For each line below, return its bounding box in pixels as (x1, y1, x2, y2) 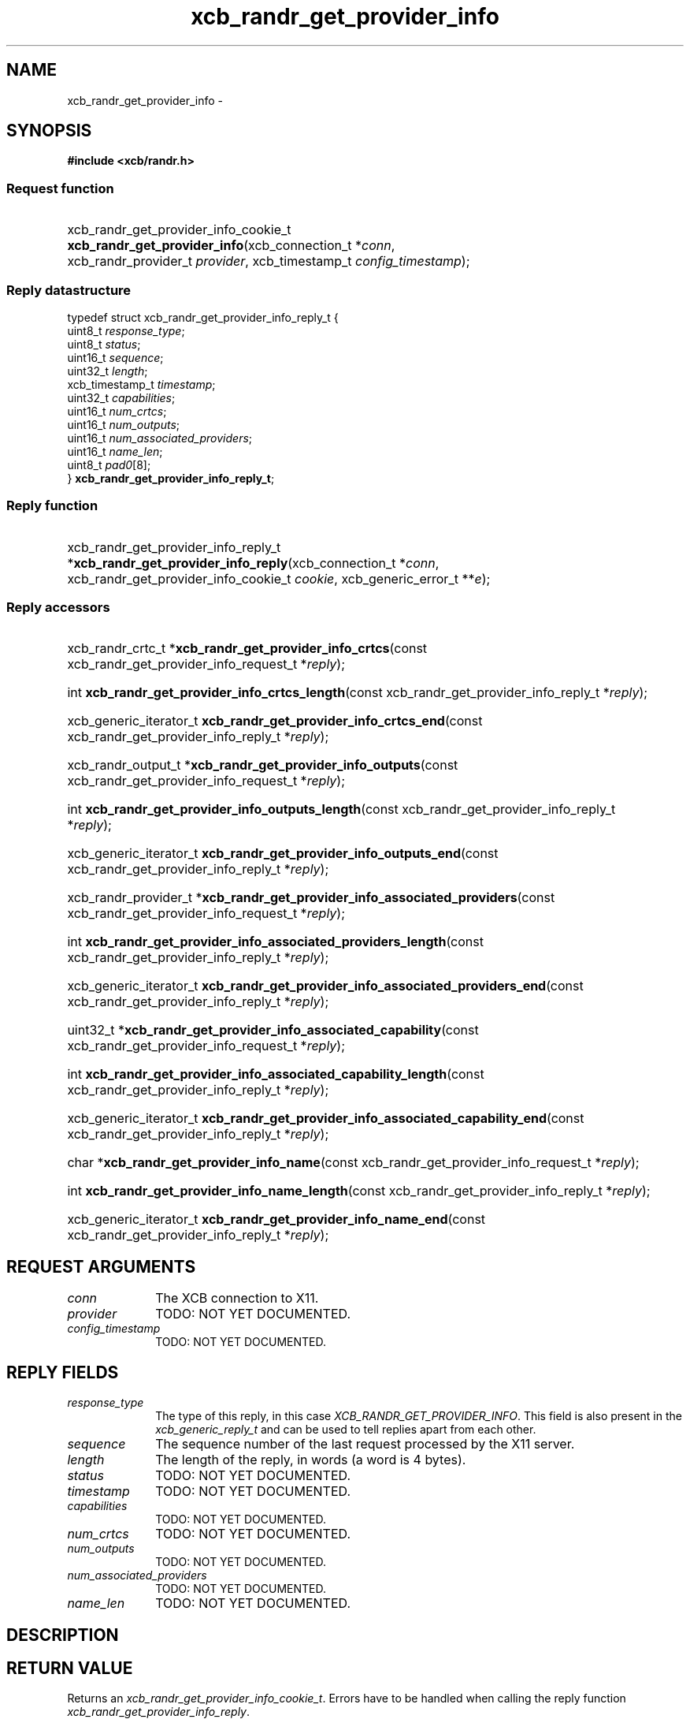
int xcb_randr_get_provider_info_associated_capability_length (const (67, 1066, 484, 1083)
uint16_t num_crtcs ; (67, 404, 167, 418)
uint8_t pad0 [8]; (67, 457, 151, 472)
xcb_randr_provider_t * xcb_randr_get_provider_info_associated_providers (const (67, 889, 555, 906)
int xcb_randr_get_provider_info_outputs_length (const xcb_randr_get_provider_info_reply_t (67, 801, 616, 818)
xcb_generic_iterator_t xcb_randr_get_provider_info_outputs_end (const (67, 845, 499, 862)
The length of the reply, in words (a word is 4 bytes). (155, 1452, 466, 1468)
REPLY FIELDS (6, 1362, 119, 1382)
